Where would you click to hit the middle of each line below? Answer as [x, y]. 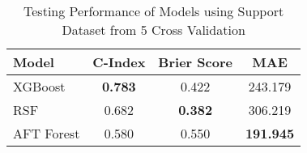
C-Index [119, 62]
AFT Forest [47, 133]
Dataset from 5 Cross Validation [153, 30]
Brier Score [195, 62]
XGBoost [39, 86]
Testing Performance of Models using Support [154, 11]
